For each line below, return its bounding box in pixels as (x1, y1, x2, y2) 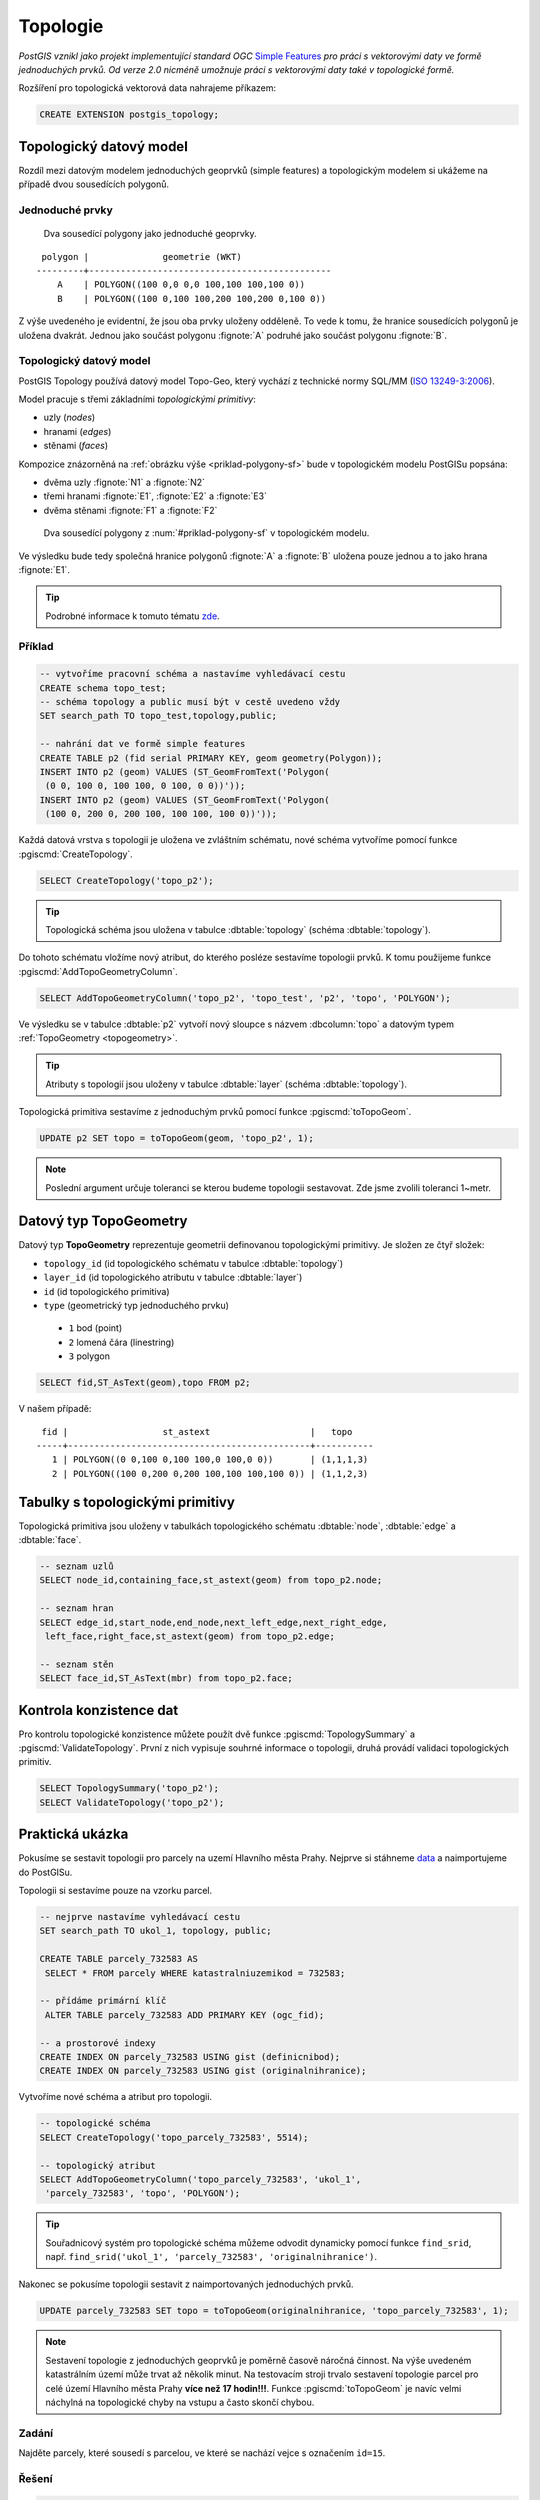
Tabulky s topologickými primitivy (18, 1493, 235, 1510)
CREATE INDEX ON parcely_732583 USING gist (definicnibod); (39, 2051, 341, 2062)
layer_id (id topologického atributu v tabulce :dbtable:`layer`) (43, 1271, 303, 1284)
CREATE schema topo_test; (39, 682, 167, 694)
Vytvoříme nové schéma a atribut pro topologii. (18, 2091, 213, 2103)
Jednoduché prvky (18, 203, 114, 217)
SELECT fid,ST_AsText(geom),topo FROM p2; (39, 1377, 251, 1389)
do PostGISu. (18, 1866, 73, 1878)
